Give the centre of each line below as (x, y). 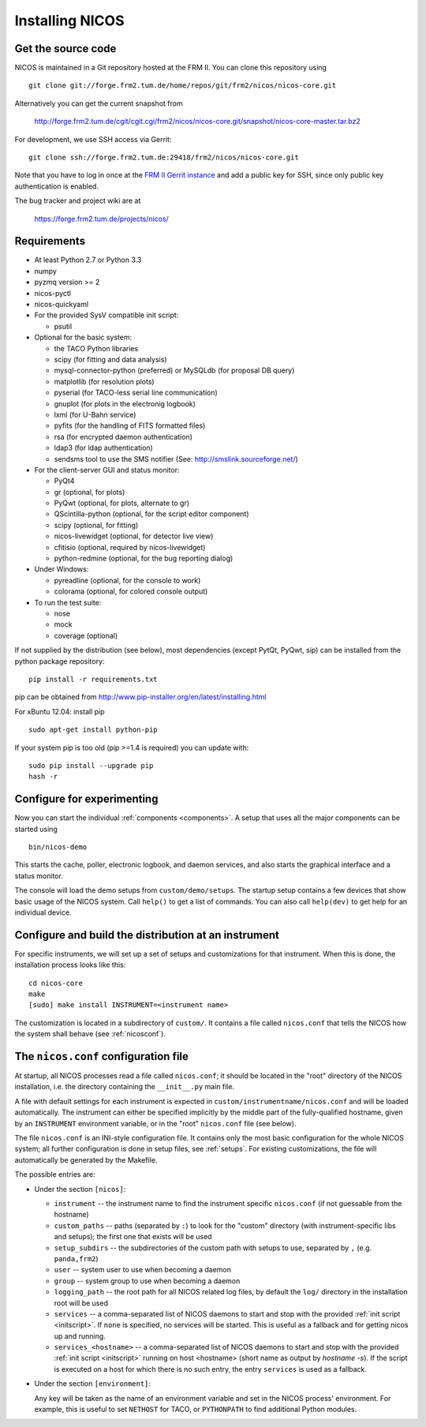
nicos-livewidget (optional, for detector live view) (134, 536)
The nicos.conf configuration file (102, 1056)
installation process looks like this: (70, 965)
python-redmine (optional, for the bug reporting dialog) (144, 558)
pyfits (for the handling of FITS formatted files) (130, 425)
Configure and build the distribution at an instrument (147, 935)
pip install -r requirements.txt (93, 679)
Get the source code (65, 49)
